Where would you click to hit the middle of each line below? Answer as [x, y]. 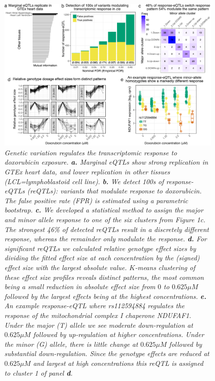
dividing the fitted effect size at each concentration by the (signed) [102, 258]
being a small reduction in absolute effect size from [80, 286]
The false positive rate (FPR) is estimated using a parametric [96, 200]
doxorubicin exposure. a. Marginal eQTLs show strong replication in [106, 162]
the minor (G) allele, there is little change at [71, 344]
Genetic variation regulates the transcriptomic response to [91, 152]
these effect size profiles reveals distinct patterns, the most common [104, 277]
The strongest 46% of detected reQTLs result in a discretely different [107, 229]
